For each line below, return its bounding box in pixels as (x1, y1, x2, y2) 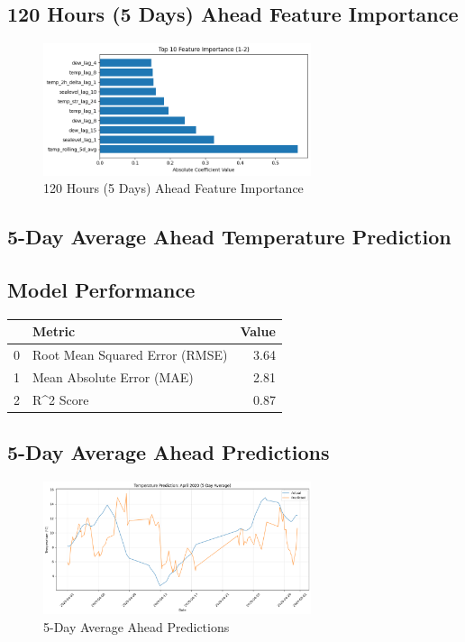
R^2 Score (32, 390, 89, 408)
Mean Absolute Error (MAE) (32, 368, 194, 387)
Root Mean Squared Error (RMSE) (32, 345, 228, 364)
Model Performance (7, 276, 196, 304)
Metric (32, 322, 76, 341)
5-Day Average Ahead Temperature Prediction (7, 223, 451, 251)
